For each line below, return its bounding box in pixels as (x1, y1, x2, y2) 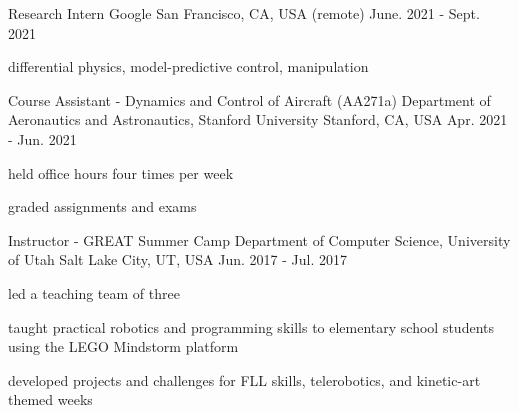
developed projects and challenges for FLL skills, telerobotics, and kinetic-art (8, 369, 481, 390)
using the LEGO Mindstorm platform (8, 336, 239, 357)
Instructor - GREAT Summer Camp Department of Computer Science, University (8, 229, 511, 250)
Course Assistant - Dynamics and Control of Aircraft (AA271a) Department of (8, 89, 491, 110)
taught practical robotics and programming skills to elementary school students (8, 316, 494, 337)
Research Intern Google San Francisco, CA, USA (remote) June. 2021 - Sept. (8, 3, 480, 23)
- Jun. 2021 (8, 128, 77, 149)
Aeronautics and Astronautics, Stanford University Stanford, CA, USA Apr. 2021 (8, 109, 508, 130)
